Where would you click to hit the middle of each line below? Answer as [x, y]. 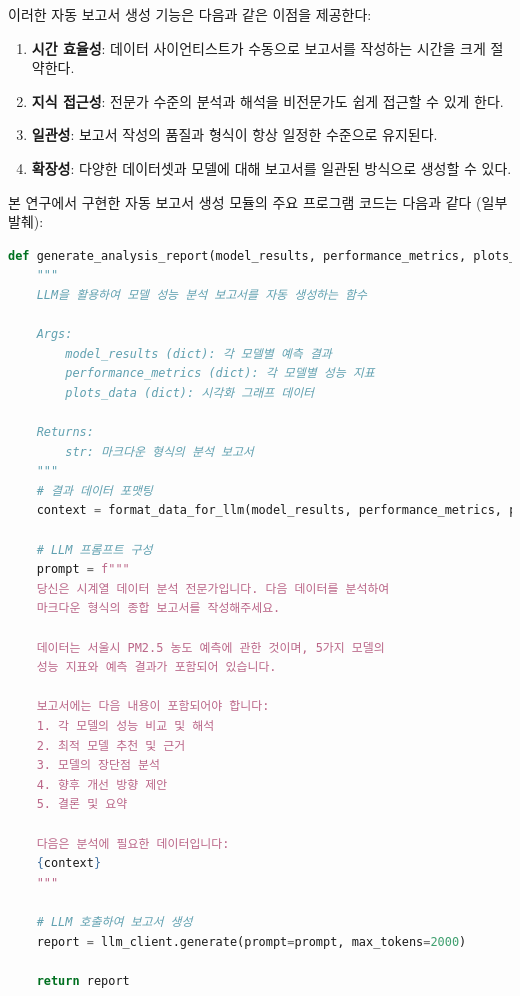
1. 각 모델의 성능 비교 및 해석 [125, 726]
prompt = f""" [83, 569]
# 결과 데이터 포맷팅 [94, 490]
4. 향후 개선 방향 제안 [102, 784]
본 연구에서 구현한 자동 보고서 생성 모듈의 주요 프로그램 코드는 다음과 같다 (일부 [258, 201]
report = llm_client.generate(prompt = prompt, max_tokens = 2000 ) [251, 941]
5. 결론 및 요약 [82, 804]
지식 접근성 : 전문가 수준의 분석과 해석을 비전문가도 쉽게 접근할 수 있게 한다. [267, 100]
